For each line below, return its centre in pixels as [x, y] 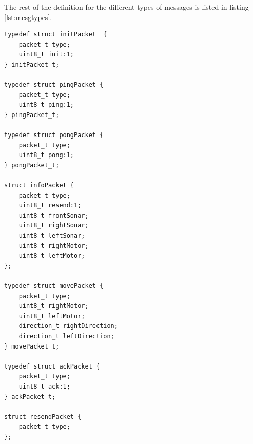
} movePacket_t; [32, 346]
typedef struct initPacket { [56, 35]
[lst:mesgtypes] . [28, 17]
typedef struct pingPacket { [54, 85]
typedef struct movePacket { [54, 286]
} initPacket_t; [32, 64]
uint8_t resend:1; [50, 206]
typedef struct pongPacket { [54, 135]
